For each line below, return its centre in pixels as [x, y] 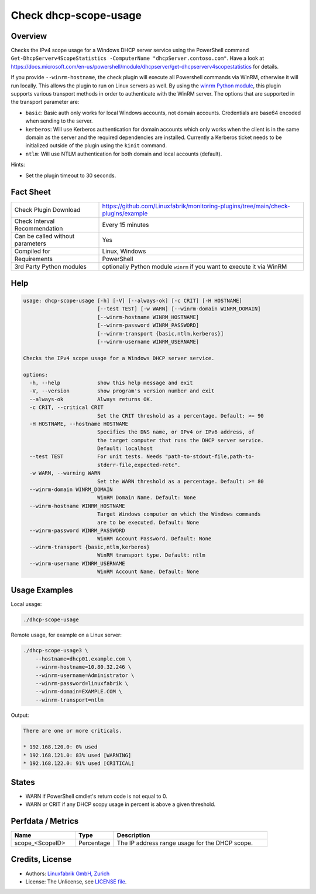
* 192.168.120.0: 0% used [60, 747]
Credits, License [41, 859]
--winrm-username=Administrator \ [85, 675]
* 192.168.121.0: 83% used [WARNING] [77, 755]
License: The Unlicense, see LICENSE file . [76, 881]
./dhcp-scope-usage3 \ [56, 651]
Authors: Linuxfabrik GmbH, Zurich [68, 873]
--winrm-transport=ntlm [69, 700]
